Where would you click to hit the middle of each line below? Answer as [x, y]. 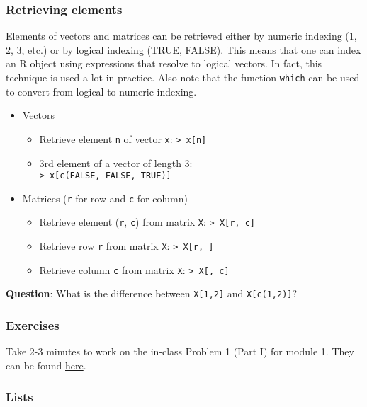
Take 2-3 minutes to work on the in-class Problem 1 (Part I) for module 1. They [180, 351]
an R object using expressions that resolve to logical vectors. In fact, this [164, 63]
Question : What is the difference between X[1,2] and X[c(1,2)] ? [152, 293]
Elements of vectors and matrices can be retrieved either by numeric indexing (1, [181, 36]
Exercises [33, 325]
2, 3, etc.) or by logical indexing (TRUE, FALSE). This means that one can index [183, 49]
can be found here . [46, 365]
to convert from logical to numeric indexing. [101, 91]
